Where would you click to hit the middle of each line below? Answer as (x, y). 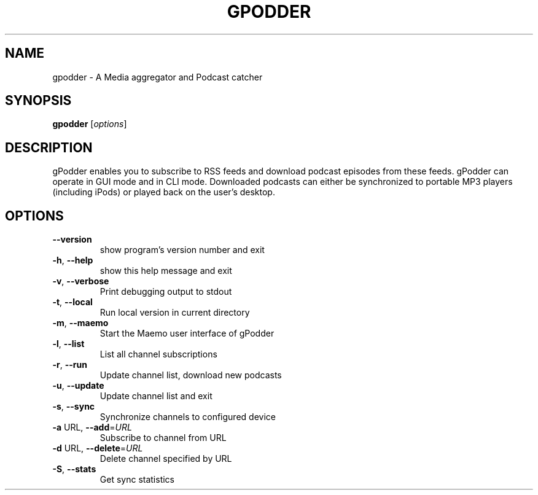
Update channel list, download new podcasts (191, 375)
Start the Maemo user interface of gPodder (187, 333)
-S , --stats (74, 469)
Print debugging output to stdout (166, 292)
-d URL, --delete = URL (98, 448)
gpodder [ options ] (90, 124)
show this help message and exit (166, 271)
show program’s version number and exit (182, 250)
